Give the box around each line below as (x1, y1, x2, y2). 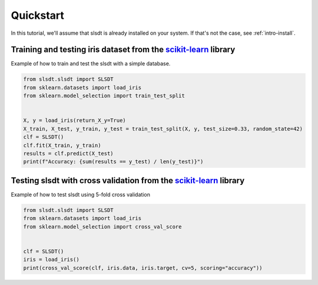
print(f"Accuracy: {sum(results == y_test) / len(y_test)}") (23, 158, 204, 165)
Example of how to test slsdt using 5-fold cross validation (11, 191, 150, 198)
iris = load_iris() (23, 256, 79, 263)
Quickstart (11, 9, 65, 22)
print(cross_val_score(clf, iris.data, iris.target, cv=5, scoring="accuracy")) (23, 264, 263, 271)
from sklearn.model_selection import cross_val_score (23, 223, 182, 230)
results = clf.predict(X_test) (23, 150, 114, 157)
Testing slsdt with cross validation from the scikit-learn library (11, 175, 245, 185)
